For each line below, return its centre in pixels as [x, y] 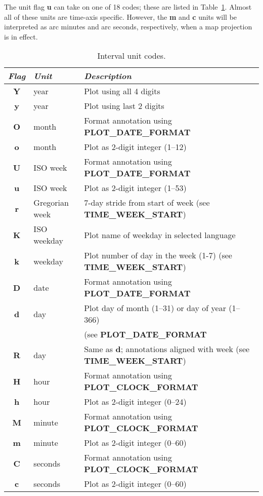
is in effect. [21, 36]
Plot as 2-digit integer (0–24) [135, 402]
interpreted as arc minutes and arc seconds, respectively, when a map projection [128, 27]
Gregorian [51, 203]
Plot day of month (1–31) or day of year [155, 308]
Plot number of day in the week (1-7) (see [158, 255]
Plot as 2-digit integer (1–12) [135, 147]
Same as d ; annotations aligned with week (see [167, 349]
